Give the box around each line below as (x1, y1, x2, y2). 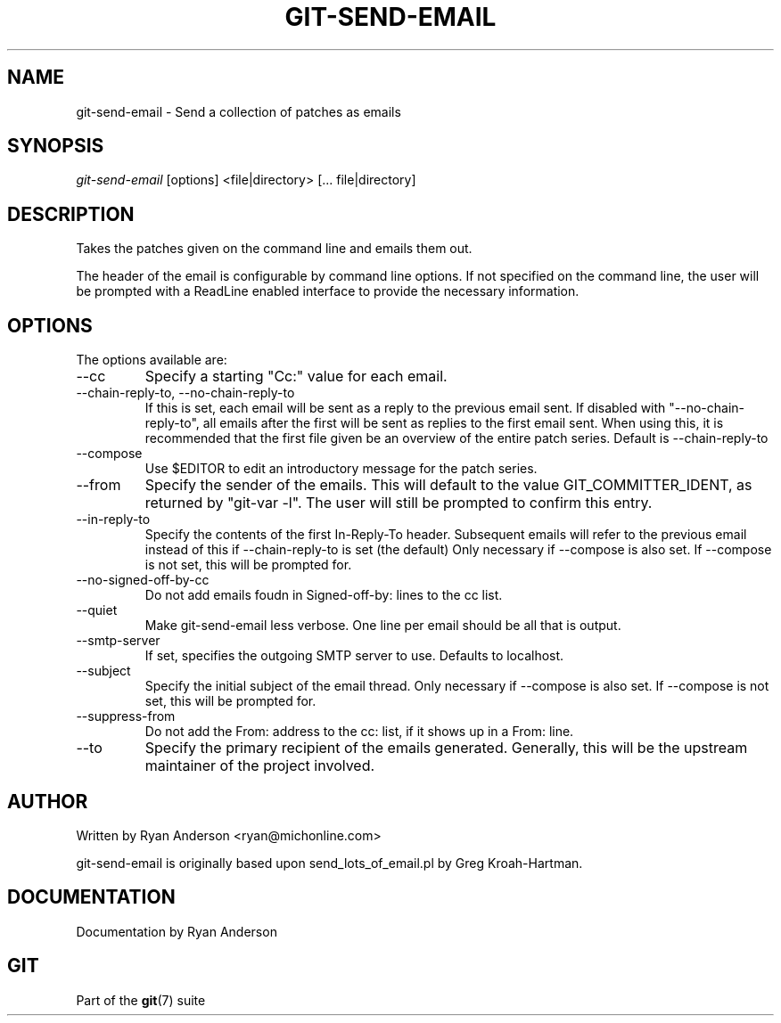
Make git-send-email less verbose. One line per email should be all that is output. (144, 618, 621, 634)
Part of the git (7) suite (76, 992, 206, 1008)
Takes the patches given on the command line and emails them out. (76, 241, 473, 257)
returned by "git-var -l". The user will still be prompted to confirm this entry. (144, 494, 653, 512)
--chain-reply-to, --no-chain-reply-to (76, 385, 295, 401)
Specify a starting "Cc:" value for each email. (144, 367, 448, 386)
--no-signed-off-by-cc (76, 572, 210, 588)
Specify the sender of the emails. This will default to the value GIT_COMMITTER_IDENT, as (144, 476, 752, 495)
